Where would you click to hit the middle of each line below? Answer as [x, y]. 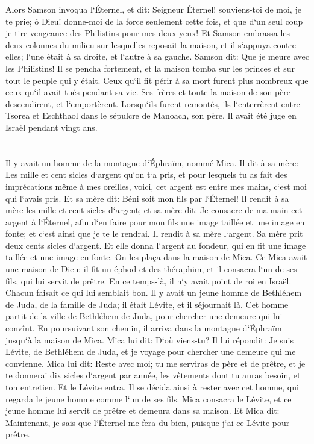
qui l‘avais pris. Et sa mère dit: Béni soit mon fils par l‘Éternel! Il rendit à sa [147, 198]
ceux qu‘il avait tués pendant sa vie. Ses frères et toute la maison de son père [148, 92]
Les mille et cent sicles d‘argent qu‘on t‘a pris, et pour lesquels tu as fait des [146, 174]
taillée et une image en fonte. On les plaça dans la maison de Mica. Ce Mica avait [156, 257]
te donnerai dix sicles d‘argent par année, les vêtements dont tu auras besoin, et [153, 375]
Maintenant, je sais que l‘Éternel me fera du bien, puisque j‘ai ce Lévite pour [148, 422]
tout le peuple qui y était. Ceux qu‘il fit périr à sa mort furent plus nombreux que [157, 80]
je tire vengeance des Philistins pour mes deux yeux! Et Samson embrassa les [148, 33]
